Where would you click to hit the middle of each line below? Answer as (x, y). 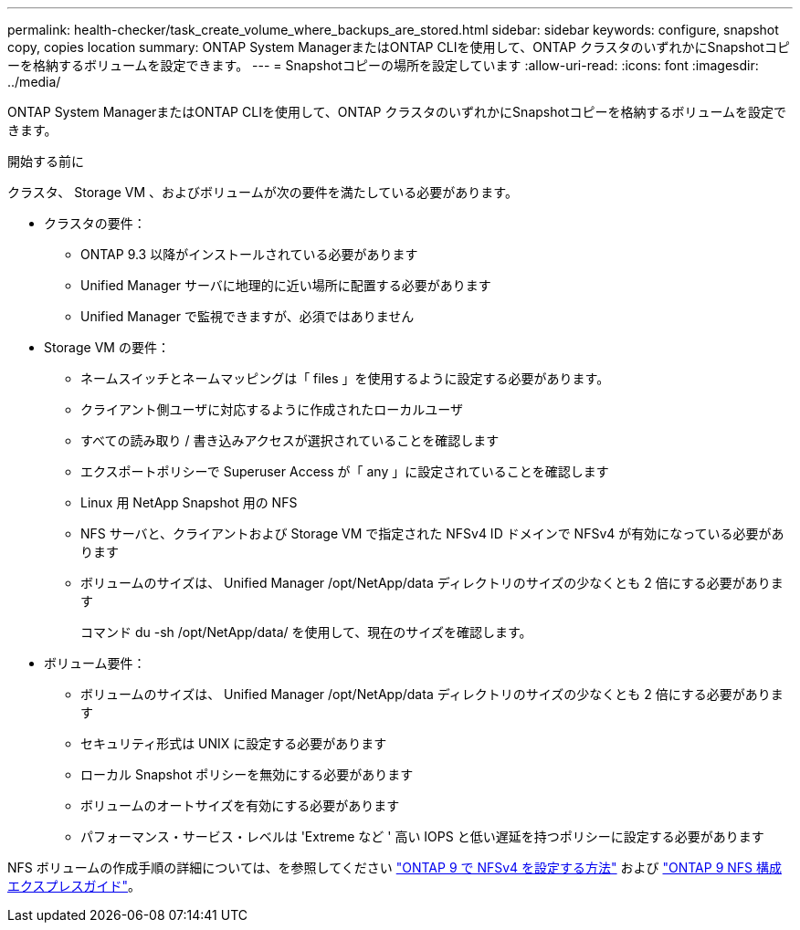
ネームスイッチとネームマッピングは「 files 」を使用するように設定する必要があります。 (345, 378)
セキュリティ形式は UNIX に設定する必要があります (234, 743)
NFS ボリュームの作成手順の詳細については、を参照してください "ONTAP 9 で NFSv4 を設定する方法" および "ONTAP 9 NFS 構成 (395, 867)
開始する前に (46, 161)
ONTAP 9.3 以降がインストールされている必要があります (249, 254)
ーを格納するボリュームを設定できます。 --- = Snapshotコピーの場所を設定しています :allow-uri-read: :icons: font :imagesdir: (383, 65)
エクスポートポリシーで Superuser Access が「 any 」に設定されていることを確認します (345, 471)
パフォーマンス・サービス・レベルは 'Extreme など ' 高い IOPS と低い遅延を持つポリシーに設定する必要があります (422, 836)
